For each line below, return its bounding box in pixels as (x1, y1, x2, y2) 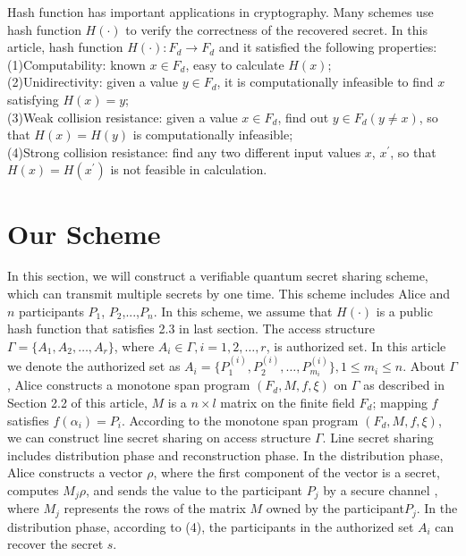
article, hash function (7, 38, 123, 56)
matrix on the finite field (220, 392, 355, 411)
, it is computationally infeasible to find (216, 72, 434, 91)
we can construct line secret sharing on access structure (7, 428, 311, 447)
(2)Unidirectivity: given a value (7, 72, 179, 91)
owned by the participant (266, 499, 404, 518)
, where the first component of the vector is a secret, (153, 463, 440, 482)
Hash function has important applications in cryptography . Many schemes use (7, 3, 434, 21)
